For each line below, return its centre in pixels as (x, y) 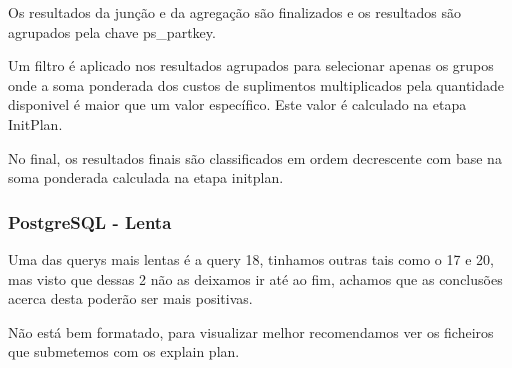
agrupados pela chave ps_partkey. (112, 31)
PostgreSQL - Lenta (90, 221)
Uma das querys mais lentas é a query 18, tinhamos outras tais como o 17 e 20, (251, 258)
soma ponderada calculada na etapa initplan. (146, 177)
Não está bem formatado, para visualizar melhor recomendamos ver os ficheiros (251, 331)
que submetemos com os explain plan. (124, 351)
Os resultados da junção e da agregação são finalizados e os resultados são (235, 12)
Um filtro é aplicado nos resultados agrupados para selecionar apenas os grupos (251, 65)
